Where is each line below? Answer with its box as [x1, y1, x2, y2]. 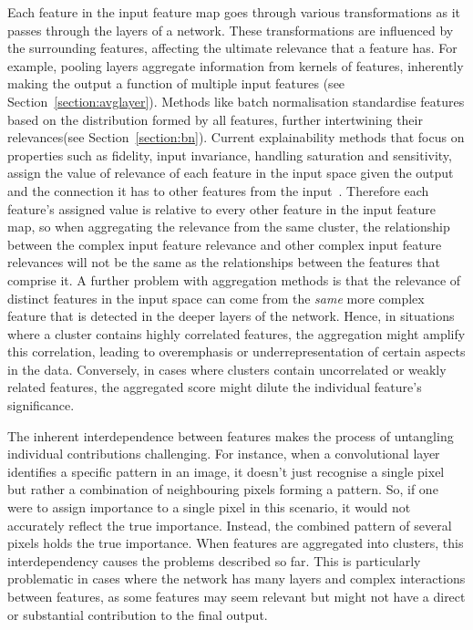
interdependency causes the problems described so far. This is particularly [7, 551, 421, 570]
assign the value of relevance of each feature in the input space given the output [7, 163, 454, 182]
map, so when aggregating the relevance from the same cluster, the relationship [7, 217, 450, 236]
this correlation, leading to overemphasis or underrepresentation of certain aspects [7, 342, 466, 361]
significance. [7, 396, 75, 415]
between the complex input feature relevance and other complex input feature [7, 234, 442, 253]
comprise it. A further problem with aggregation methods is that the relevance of [7, 270, 461, 289]
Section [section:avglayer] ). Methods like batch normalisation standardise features [7, 91, 465, 110]
